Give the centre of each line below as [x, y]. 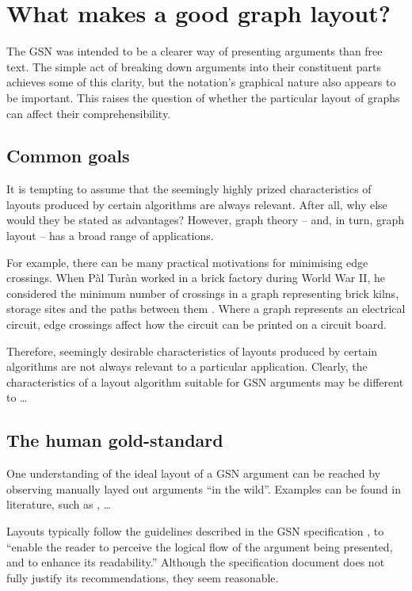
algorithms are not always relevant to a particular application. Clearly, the [187, 366]
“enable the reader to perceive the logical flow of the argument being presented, [200, 546]
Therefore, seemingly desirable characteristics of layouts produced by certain [192, 351]
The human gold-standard [115, 440]
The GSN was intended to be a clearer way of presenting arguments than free [195, 51]
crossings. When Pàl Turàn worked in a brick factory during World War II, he [196, 278]
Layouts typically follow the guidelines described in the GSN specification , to [195, 531]
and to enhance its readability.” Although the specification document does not [196, 562]
